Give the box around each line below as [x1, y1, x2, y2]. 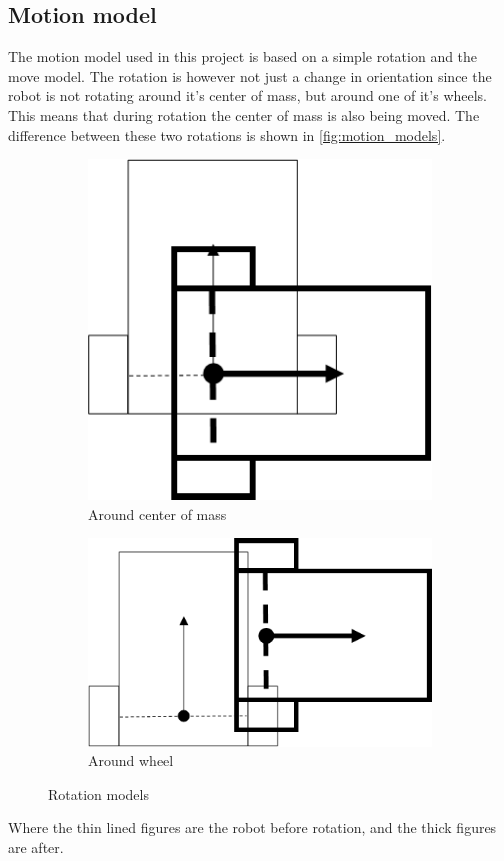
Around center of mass [88, 503, 227, 524]
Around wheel [88, 750, 174, 771]
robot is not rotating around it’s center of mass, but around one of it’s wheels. [8, 85, 488, 106]
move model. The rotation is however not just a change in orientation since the [8, 65, 492, 86]
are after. [8, 836, 64, 857]
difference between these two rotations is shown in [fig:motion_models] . [8, 124, 446, 145]
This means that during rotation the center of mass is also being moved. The [8, 104, 480, 125]
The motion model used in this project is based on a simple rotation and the [8, 46, 478, 67]
